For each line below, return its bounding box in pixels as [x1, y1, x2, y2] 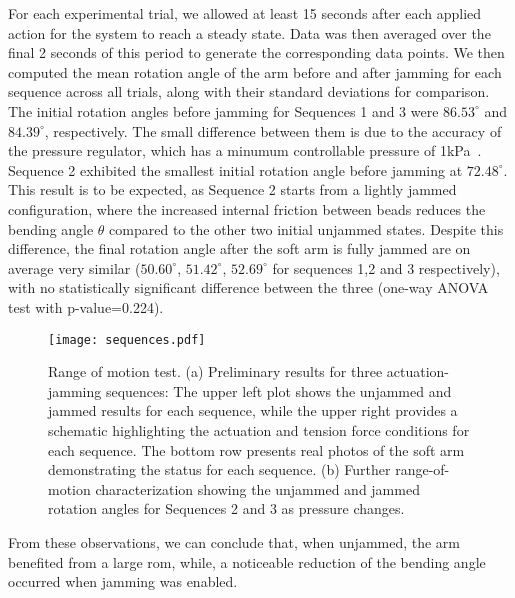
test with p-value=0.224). [8, 296, 164, 317]
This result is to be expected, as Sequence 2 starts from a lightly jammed [8, 179, 457, 200]
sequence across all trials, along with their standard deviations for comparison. [8, 81, 490, 102]
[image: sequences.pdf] [48, 332, 206, 347]
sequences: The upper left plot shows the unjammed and [105, 380, 452, 401]
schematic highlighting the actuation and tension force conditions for [48, 419, 470, 440]
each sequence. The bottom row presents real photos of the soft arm [48, 439, 465, 460]
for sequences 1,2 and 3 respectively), [272, 257, 500, 278]
